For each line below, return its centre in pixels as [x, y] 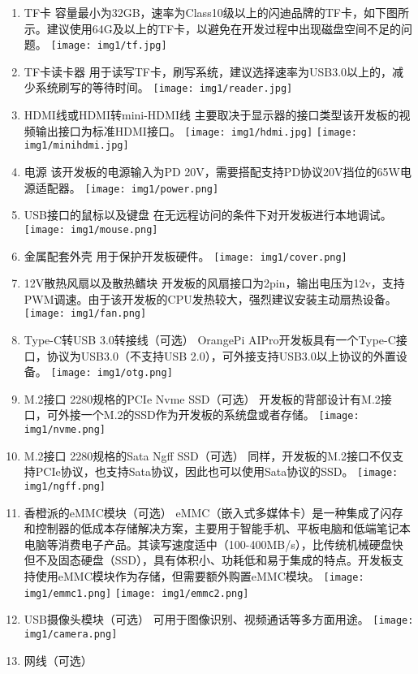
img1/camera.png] [71, 634]
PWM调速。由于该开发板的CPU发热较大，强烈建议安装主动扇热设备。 [210, 298]
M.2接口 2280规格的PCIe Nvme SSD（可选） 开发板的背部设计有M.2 [202, 398]
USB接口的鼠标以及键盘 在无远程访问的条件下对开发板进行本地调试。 [208, 215]
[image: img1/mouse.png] [91, 229]
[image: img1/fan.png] [85, 314]
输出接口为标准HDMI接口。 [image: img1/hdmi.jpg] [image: [196, 130]
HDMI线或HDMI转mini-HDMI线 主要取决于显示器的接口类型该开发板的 [211, 115]
